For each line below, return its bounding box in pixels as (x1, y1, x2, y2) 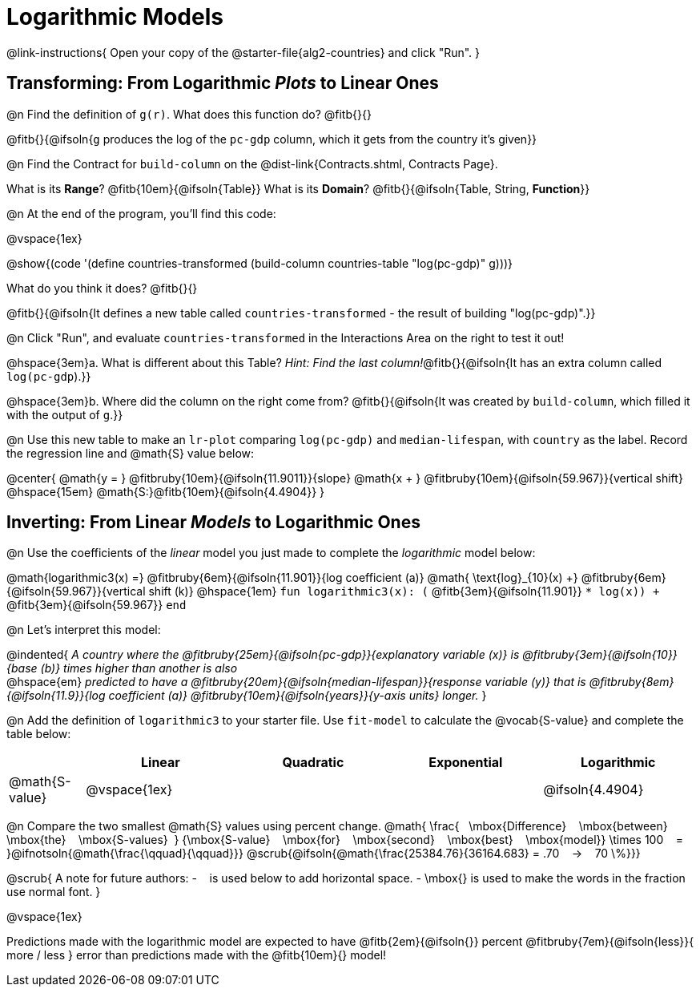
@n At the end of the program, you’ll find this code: (6, 206, 276, 220)
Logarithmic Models (6, 3, 223, 30)
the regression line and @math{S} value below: (6, 446, 255, 460)
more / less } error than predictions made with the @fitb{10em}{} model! (6, 948, 387, 963)
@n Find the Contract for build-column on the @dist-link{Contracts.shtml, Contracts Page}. (6, 156, 498, 171)
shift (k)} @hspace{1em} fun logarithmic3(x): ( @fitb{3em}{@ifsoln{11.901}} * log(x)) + (148, 584, 660, 599)
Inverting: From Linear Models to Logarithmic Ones (6, 512, 420, 533)
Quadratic (282, 754, 344, 771)
